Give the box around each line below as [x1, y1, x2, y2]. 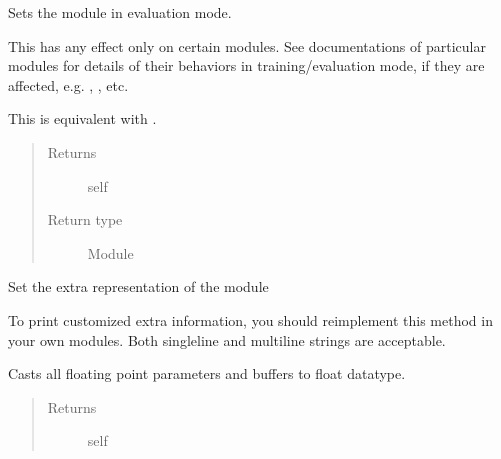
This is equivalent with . [8, 108, 157, 129]
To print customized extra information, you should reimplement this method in [8, 309, 493, 330]
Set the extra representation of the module [8, 276, 269, 297]
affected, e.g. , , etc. [8, 74, 129, 95]
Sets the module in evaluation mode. [8, 2, 232, 22]
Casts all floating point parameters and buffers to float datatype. [8, 363, 406, 384]
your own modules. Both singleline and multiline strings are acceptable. [8, 329, 446, 350]
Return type [47, 209, 123, 230]
